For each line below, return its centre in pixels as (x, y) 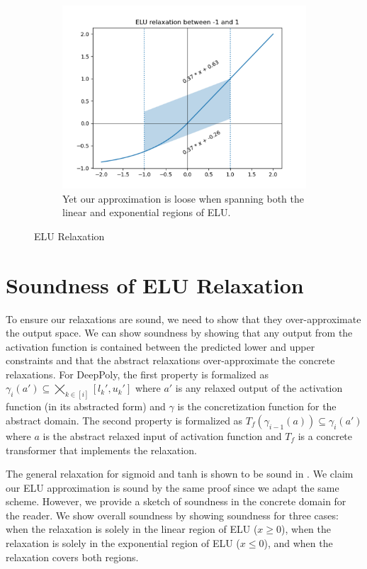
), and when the (298, 543)
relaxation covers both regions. (72, 557)
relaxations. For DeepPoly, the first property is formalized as (137, 374)
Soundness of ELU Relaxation (155, 284)
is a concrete (325, 435)
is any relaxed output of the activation (259, 388)
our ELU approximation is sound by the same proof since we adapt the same (173, 487)
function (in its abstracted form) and (86, 406)
